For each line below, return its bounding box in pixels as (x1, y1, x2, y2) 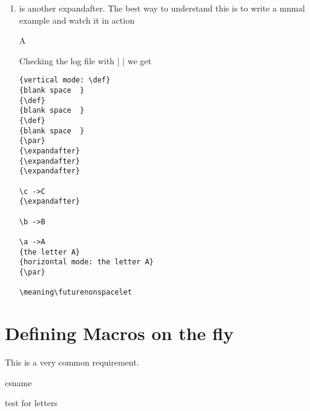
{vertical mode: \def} (19, 76, 111, 85)
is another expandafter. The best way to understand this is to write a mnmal (19, 2, 305, 14)
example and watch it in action (19, 13, 134, 26)
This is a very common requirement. (5, 355, 139, 368)
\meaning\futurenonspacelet (19, 288, 132, 297)
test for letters (5, 396, 58, 409)
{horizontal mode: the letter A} (19, 258, 154, 267)
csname (5, 376, 32, 389)
